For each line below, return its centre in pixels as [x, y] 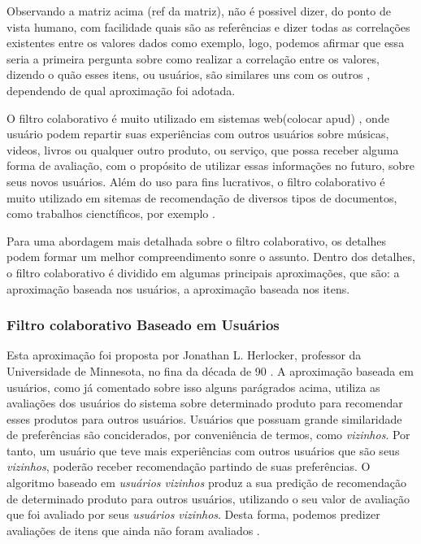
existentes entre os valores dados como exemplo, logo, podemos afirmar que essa [206, 43]
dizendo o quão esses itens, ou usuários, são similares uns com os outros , [189, 74]
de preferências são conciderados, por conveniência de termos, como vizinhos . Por [208, 435]
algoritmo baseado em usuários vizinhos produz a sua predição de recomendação [206, 483]
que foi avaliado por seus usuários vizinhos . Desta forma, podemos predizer [193, 514]
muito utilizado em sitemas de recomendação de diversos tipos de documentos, [202, 197]
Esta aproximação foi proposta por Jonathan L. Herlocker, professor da [184, 355]
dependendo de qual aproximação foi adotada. [121, 90]
